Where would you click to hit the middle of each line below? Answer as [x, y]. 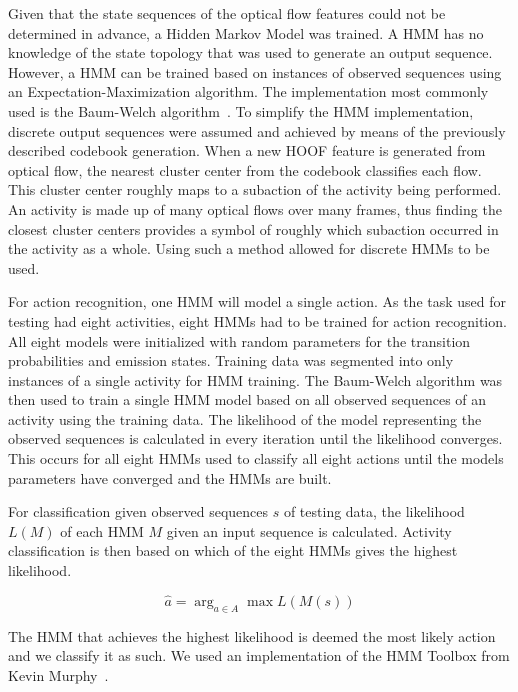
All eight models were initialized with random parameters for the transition [239, 340]
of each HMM [102, 530]
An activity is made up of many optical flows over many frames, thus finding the [255, 208]
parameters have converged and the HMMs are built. [170, 477]
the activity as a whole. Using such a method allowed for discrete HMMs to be [249, 248]
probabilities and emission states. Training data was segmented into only [231, 360]
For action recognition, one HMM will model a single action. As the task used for [257, 301]
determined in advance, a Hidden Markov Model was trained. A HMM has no [246, 32]
